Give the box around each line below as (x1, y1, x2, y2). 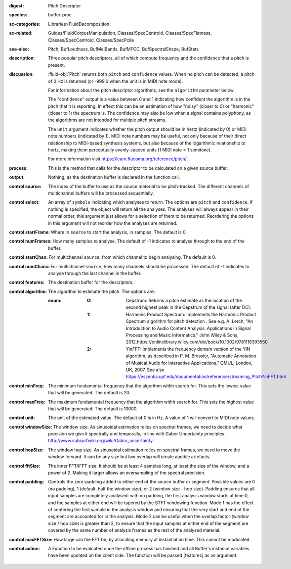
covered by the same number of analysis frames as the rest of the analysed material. (48, 527, 221, 533)
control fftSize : (9, 463, 41, 469)
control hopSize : (9, 447, 44, 453)
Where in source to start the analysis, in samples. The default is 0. (50, 229, 187, 235)
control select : (9, 199, 40, 205)
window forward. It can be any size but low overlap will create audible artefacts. (48, 454, 211, 460)
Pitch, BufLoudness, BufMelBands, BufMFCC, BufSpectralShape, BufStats (48, 46, 199, 52)
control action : (9, 545, 40, 551)
